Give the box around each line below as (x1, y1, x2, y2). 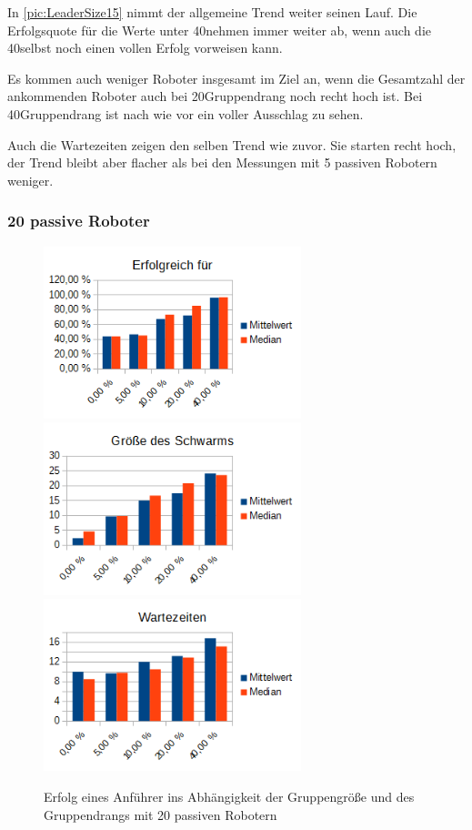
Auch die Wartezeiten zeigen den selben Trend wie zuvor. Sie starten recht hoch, (7, 135, 457, 154)
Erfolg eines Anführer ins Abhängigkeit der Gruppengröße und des (44, 787, 415, 806)
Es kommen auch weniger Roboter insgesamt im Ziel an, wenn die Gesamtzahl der (7, 68, 466, 87)
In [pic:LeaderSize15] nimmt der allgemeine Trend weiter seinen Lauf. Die (7, 3, 417, 21)
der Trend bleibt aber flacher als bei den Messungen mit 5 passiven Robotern (7, 153, 437, 172)
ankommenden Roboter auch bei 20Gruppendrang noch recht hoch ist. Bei (7, 86, 423, 106)
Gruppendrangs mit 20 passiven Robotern (44, 805, 277, 824)
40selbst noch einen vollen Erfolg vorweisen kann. (7, 38, 283, 57)
